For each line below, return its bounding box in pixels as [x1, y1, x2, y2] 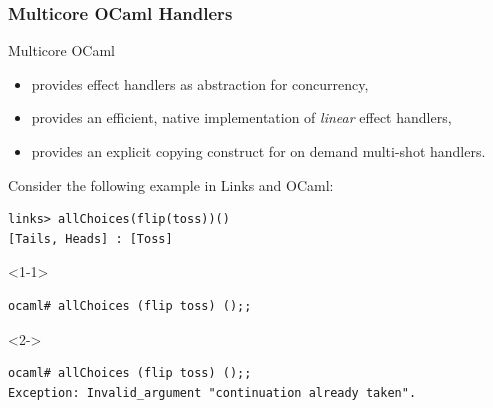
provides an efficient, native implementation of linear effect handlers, [31, 107, 452, 128]
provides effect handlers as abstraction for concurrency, [31, 73, 369, 94]
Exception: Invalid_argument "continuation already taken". [8, 385, 417, 400]
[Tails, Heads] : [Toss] [8, 231, 173, 246]
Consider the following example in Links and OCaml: [8, 174, 334, 195]
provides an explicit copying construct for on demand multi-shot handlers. [31, 141, 486, 161]
